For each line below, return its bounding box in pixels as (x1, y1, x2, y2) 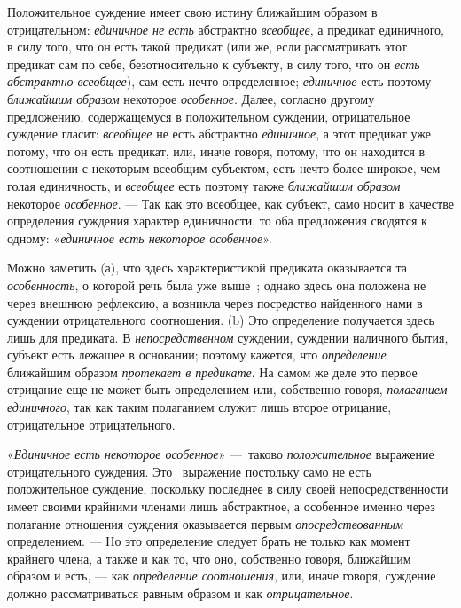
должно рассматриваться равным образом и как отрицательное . (7, 584, 354, 602)
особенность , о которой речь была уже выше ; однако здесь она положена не (7, 275, 426, 294)
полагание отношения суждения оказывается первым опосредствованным (7, 514, 403, 533)
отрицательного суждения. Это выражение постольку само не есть (7, 462, 371, 480)
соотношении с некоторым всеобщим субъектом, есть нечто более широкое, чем (7, 159, 441, 178)
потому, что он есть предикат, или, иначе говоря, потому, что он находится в (7, 141, 426, 160)
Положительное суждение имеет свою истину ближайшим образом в (7, 3, 378, 20)
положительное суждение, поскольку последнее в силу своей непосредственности (7, 479, 449, 498)
